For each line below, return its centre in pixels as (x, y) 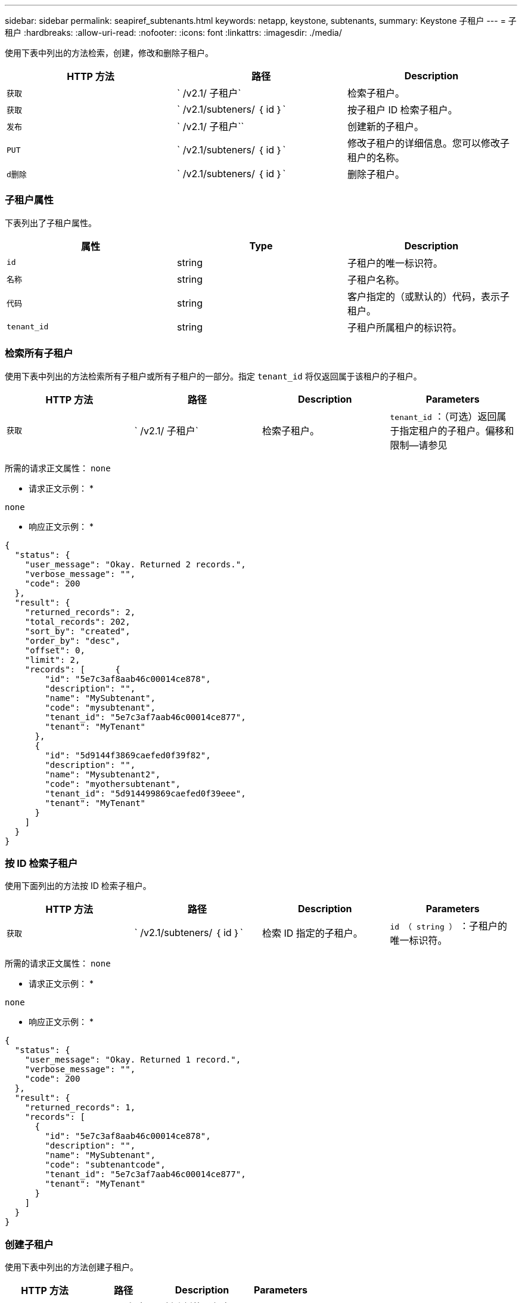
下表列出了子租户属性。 (51, 223)
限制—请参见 (419, 445)
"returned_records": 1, (80, 1108)
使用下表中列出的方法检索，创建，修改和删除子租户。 (109, 53)
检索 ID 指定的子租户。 (313, 933)
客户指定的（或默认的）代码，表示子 (428, 296)
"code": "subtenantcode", (105, 1165)
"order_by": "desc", (72, 640)
